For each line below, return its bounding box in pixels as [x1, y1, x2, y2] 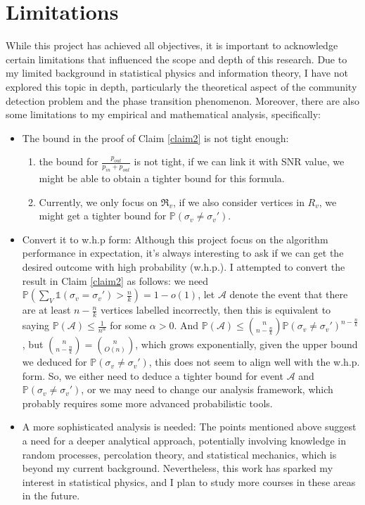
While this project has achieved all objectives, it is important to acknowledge [6, 38, 338, 53]
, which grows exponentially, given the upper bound [135, 337, 358, 352]
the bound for [39, 154, 98, 169]
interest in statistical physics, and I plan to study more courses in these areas [22, 474, 356, 489]
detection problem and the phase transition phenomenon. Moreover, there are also [6, 93, 359, 108]
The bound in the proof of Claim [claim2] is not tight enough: [22, 130, 289, 145]
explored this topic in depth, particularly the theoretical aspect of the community [6, 79, 357, 94]
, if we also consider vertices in [172, 194, 305, 209]
